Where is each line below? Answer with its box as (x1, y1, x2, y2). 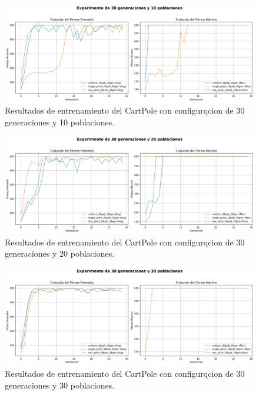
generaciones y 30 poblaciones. (5, 379, 115, 391)
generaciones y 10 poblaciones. (5, 115, 115, 128)
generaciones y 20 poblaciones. (5, 247, 115, 260)
